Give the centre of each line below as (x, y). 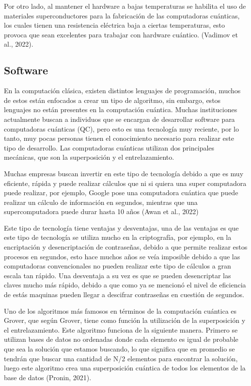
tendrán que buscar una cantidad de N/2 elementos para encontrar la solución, (121, 358)
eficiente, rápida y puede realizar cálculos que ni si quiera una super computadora (125, 183)
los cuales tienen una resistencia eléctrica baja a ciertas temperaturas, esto (115, 25)
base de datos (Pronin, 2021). (48, 377)
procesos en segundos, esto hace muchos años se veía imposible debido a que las (122, 256)
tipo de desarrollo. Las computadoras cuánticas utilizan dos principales (109, 147)
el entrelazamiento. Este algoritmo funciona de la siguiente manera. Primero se (121, 329)
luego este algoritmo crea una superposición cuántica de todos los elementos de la (125, 368)
